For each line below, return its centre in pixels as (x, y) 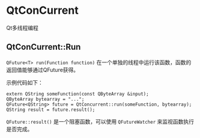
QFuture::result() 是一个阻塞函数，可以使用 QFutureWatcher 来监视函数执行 (100, 121)
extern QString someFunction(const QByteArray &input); (77, 94)
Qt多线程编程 (23, 28)
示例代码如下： (25, 82)
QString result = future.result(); (51, 109)
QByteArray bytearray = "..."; (45, 99)
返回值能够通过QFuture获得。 (43, 70)
